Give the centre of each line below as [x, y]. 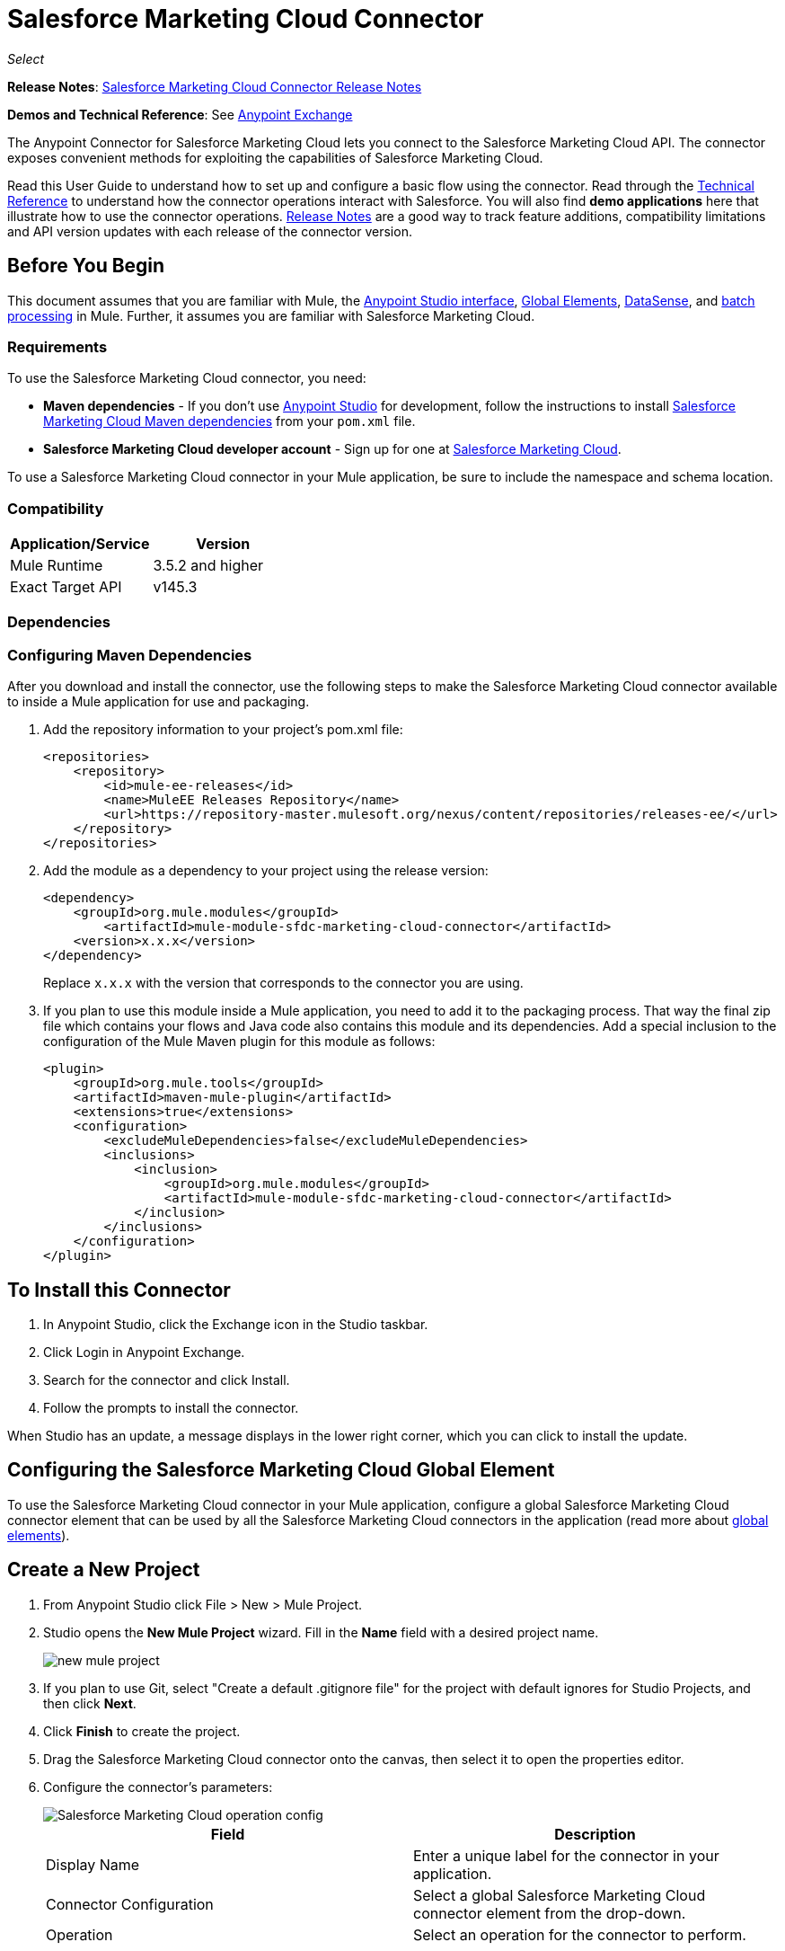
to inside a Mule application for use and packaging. [159, 702]
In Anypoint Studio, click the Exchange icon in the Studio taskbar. [236, 1325]
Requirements [57, 346]
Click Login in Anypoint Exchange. [144, 1352]
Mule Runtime [57, 566]
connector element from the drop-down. [550, 1913]
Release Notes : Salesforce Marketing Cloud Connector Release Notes [215, 86]
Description [595, 1834]
